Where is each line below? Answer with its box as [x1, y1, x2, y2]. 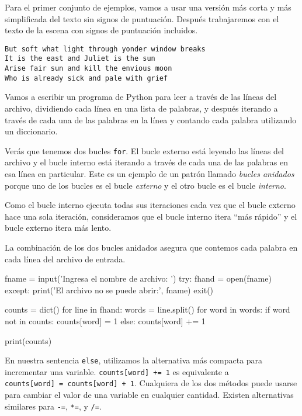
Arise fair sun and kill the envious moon [5, 64, 172, 73]
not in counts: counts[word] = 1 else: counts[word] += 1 [5, 314, 206, 327]
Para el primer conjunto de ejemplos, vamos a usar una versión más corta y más [5, 1, 291, 13]
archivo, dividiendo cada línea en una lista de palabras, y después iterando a [5, 102, 278, 114]
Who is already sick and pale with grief [5, 74, 168, 82]
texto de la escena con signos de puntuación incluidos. [5, 24, 198, 36]
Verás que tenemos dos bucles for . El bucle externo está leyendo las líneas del [5, 144, 284, 157]
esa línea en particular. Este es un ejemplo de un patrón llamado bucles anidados [5, 168, 294, 180]
